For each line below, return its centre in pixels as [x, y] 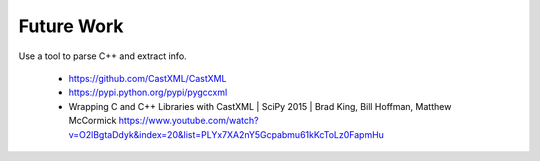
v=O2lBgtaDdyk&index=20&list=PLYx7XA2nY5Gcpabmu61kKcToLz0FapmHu [226, 134]
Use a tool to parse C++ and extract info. [102, 56]
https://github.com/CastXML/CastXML [147, 78]
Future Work [71, 26]
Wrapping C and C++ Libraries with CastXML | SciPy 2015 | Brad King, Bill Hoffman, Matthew [260, 106]
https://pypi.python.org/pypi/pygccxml [148, 92]
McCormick [92, 121]
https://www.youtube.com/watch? [188, 121]
